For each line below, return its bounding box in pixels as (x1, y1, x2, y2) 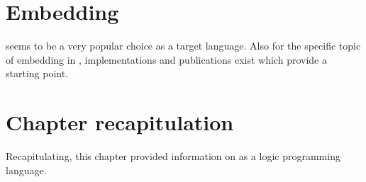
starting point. (6, 66, 69, 81)
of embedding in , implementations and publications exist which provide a (6, 52, 327, 67)
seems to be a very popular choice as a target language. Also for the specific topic (6, 38, 361, 53)
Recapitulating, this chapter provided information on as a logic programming (6, 149, 340, 164)
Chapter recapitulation (6, 108, 234, 137)
